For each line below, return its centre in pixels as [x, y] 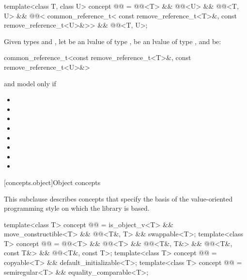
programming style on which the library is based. [77, 208]
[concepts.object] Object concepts [52, 182]
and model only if [30, 83]
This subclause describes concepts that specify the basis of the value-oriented [118, 198]
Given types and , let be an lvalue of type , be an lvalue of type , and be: [113, 41]
